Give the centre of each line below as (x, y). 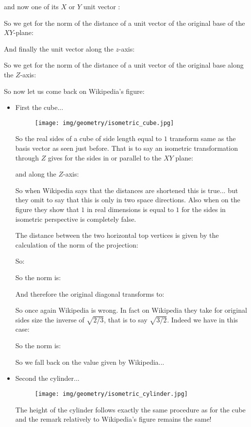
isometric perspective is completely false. (76, 219)
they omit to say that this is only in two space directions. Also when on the (128, 200)
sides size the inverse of (50, 319)
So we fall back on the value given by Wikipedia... (90, 362)
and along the (36, 174)
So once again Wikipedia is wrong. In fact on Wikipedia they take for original (131, 310)
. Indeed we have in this (203, 319)
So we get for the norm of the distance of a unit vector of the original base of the (125, 23)
